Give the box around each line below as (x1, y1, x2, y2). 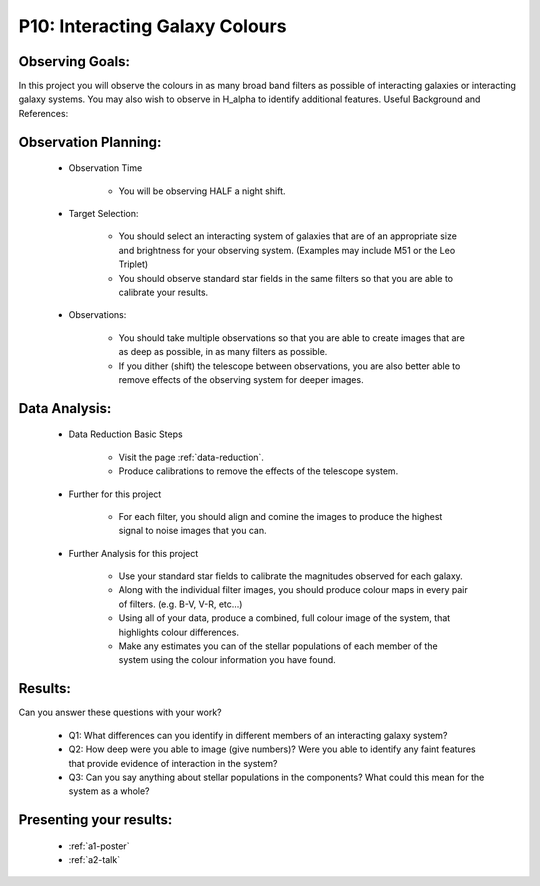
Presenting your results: (18, 811, 173, 829)
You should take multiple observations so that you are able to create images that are (118, 331, 465, 344)
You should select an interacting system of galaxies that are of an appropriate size (118, 230, 457, 242)
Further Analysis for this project (68, 547, 199, 559)
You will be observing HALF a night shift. (118, 185, 286, 197)
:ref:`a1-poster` (68, 840, 130, 852)
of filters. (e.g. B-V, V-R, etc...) (118, 598, 243, 610)
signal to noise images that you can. (118, 525, 267, 537)
